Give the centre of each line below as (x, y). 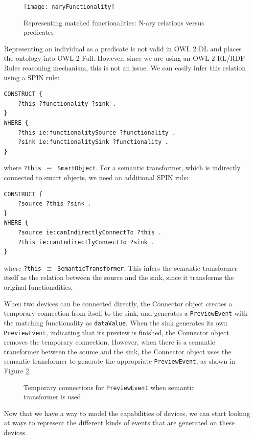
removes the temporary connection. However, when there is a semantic (110, 342)
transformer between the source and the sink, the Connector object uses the (118, 351)
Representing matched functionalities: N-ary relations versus (114, 22)
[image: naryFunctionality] (69, 7)
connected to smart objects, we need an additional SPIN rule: (96, 177)
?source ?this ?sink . (55, 204)
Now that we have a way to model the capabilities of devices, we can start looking (127, 413)
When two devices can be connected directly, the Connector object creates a (118, 303)
